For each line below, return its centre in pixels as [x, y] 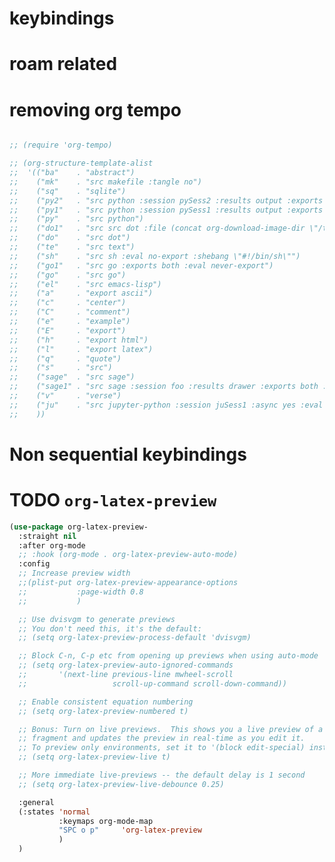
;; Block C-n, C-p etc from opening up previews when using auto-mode [168, 656]
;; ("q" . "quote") [65, 358]
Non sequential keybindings [128, 454]
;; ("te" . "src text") [72, 247]
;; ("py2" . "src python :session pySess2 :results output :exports [166, 200]
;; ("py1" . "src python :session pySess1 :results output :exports [166, 210]
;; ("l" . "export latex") [81, 349]
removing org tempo [95, 109]
